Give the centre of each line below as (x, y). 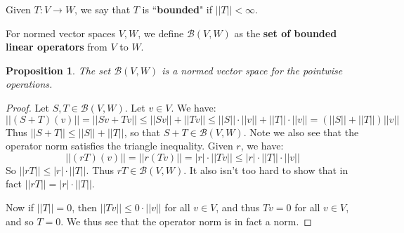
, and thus (238, 207)
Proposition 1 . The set (58, 70)
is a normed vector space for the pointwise (252, 70)
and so (20, 221)
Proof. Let (27, 107)
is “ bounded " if (177, 9)
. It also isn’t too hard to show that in (266, 169)
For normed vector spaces (61, 33)
